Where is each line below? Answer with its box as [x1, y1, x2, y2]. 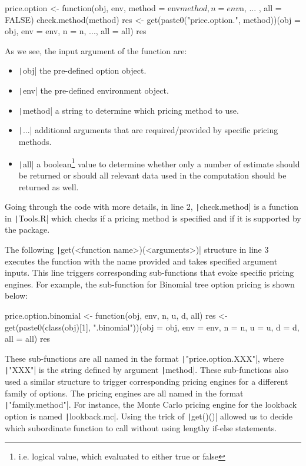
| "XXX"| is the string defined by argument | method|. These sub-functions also [5, 363, 288, 376]
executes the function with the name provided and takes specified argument [5, 255, 278, 267]
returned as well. [18, 180, 79, 193]
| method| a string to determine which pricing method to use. [18, 104, 239, 116]
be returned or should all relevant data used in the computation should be [18, 168, 287, 181]
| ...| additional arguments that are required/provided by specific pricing [18, 124, 278, 136]
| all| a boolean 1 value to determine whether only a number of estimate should [18, 156, 300, 170]
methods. [18, 135, 52, 147]
